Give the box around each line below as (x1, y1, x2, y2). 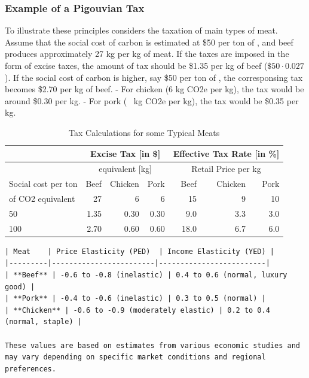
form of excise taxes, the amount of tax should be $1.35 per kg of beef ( (5, 59, 268, 71)
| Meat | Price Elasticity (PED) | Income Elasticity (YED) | (5, 247, 275, 256)
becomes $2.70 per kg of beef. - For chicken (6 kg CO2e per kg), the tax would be (5, 83, 304, 95)
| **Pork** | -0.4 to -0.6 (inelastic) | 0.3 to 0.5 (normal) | (5, 294, 266, 303)
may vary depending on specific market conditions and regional (5, 353, 266, 362)
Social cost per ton (9, 177, 78, 190)
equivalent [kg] (99, 162, 152, 175)
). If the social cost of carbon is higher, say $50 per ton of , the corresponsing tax (5, 71, 303, 83)
